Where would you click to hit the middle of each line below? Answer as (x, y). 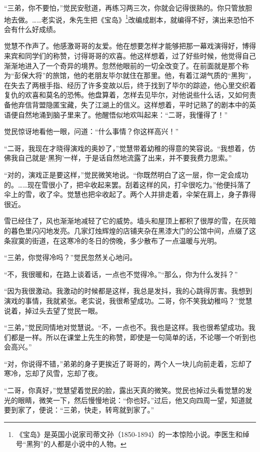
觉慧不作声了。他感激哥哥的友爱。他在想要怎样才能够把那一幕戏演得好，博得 (130, 46)
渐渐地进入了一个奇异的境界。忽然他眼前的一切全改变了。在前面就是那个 (123, 65)
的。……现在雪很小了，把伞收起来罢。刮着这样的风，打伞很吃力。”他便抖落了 (128, 184)
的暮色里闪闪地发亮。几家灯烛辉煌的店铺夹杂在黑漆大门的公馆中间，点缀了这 (130, 230)
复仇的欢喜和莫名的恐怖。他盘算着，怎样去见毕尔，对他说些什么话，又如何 (126, 95)
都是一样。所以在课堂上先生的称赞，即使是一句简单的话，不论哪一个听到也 (133, 337)
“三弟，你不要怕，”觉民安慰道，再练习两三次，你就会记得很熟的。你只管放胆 (128, 7)
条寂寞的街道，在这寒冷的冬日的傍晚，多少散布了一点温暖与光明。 (112, 240)
